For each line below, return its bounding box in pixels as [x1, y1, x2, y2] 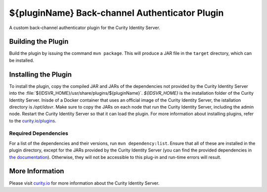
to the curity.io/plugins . [9, 117, 56, 123]
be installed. [9, 57, 34, 63]
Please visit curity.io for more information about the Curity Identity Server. [9, 180, 160, 186]
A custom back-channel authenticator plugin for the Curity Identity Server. [9, 25, 160, 31]
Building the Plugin [9, 38, 69, 46]
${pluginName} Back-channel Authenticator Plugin [9, 7, 224, 18]
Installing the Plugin [9, 70, 72, 78]
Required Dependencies [9, 130, 69, 137]
